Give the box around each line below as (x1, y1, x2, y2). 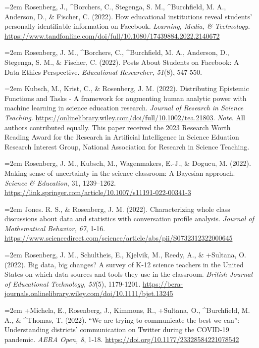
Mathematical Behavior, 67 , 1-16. (4, 223, 105, 233)
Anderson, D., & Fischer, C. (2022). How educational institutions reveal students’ (4, 11, 252, 21)
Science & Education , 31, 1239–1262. (4, 177, 116, 188)
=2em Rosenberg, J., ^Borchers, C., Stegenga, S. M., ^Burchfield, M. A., (4, 1, 226, 11)
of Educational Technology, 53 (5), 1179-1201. (4, 278, 141, 289)
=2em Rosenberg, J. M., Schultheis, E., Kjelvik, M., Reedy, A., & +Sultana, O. (4, 249, 246, 260)
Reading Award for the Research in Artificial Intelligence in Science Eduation (4, 132, 239, 142)
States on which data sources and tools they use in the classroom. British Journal (4, 269, 253, 279)
